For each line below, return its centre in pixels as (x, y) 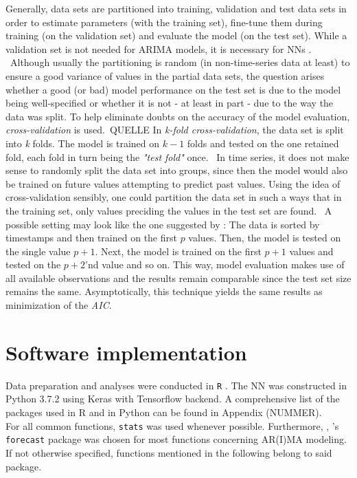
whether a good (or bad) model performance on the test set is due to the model (173, 89)
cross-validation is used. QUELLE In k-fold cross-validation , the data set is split (175, 130)
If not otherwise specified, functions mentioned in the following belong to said (169, 452)
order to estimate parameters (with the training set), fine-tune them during (164, 22)
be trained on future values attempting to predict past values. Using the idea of (173, 183)
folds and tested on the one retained (263, 143)
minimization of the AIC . (59, 305)
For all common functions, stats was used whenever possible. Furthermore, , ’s (172, 425)
